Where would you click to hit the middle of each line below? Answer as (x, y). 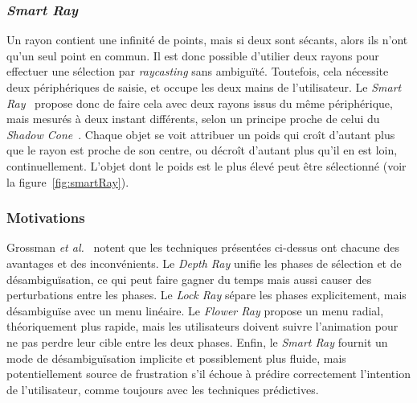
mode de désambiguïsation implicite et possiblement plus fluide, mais (176, 358)
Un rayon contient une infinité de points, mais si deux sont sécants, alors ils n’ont (207, 40)
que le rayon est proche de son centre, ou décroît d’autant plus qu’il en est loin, (202, 150)
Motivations (46, 218)
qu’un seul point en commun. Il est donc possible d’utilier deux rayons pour (193, 55)
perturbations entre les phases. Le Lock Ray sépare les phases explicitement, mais (206, 295)
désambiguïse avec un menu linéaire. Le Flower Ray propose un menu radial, (195, 310)
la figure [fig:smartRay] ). (68, 181)
